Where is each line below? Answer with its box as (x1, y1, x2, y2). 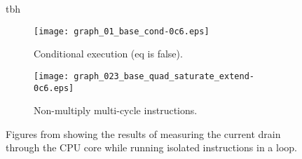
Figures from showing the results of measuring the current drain (6, 126, 281, 141)
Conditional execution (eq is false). (34, 46, 183, 61)
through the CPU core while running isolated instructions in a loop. (6, 140, 297, 155)
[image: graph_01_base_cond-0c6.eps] (34, 26, 210, 36)
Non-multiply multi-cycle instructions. (34, 103, 198, 118)
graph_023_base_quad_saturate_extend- (74, 71, 254, 81)
